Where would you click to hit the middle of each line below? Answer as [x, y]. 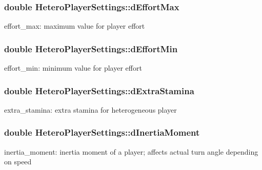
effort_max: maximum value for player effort [75, 26]
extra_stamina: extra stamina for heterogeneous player [90, 109]
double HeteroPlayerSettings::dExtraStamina [99, 90]
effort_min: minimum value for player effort [73, 68]
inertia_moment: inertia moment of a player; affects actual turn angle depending [131, 151]
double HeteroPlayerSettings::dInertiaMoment [102, 132]
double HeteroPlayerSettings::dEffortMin [91, 48]
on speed [18, 162]
